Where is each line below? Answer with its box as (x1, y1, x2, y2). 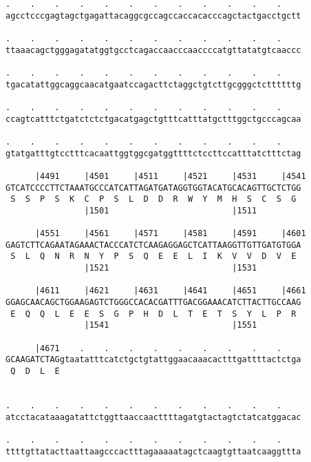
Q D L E (10, 366, 60, 376)
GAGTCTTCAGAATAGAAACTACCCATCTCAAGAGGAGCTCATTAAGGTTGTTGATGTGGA (6, 240, 301, 250)
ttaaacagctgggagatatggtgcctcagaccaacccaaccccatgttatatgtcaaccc (6, 45, 301, 55)
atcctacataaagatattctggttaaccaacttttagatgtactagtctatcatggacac (6, 412, 301, 422)
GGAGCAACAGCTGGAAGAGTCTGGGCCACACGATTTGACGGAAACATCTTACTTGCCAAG (6, 297, 301, 308)
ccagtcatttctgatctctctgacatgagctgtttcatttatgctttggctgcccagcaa (6, 114, 301, 124)
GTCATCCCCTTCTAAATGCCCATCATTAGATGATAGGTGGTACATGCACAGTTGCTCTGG (6, 182, 301, 193)
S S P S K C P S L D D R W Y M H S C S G (10, 194, 297, 204)
